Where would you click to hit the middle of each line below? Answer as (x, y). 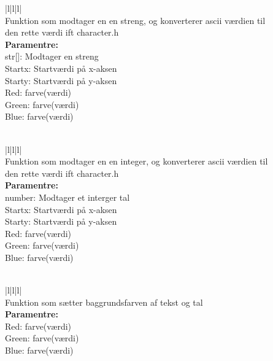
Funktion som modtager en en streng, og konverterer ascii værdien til (135, 20)
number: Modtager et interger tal (67, 197)
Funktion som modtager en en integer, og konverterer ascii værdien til (136, 161)
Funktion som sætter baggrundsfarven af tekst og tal (104, 302)
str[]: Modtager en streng (52, 56)
